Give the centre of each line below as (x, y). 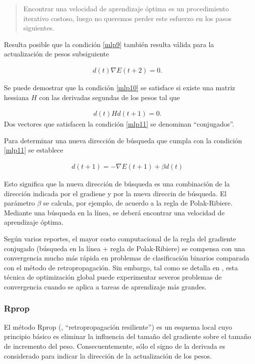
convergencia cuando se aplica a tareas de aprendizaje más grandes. (105, 286)
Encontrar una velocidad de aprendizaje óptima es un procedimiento (126, 8)
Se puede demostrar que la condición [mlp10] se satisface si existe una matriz (120, 87)
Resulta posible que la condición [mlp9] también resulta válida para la (109, 44)
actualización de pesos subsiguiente (57, 54)
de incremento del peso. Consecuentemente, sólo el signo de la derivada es (115, 346)
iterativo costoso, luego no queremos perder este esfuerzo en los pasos (127, 18)
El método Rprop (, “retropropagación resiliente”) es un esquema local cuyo (118, 326)
